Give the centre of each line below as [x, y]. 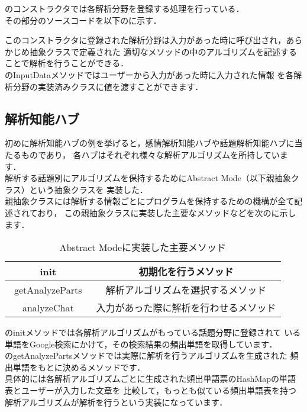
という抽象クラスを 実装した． [89, 189]
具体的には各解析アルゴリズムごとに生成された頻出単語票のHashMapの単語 [150, 379]
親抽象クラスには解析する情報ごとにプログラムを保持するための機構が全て [150, 201]
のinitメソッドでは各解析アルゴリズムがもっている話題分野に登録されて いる [153, 332]
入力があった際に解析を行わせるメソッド [186, 308]
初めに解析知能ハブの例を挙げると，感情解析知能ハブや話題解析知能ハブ [146, 143]
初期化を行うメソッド [186, 272]
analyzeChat [48, 307]
